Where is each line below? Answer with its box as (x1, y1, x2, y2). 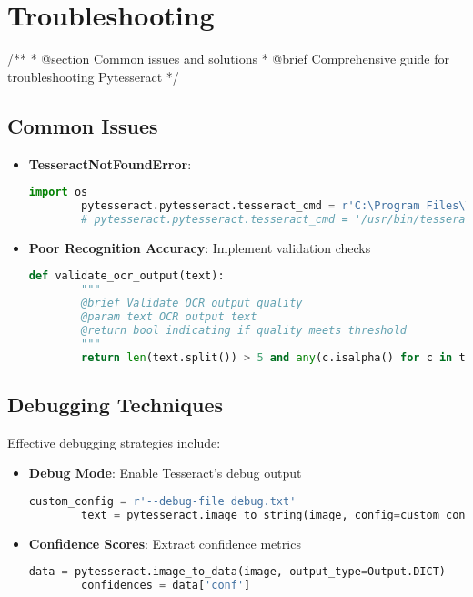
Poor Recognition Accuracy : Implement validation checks (28, 238, 371, 257)
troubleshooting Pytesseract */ (7, 66, 179, 86)
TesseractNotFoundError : (28, 154, 192, 173)
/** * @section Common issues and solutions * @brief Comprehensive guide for (7, 49, 449, 68)
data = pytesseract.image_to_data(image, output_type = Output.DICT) (28, 565, 446, 579)
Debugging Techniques (7, 390, 224, 418)
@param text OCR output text (81, 309, 257, 323)
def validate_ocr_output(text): (28, 269, 225, 283)
